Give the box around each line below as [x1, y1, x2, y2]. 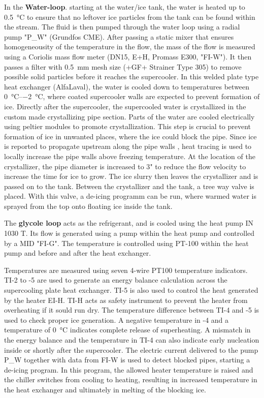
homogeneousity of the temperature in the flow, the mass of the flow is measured [4, 41, 255, 52]
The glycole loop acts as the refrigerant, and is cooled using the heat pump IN [4, 218, 253, 228]
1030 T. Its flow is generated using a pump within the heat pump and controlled [4, 228, 255, 238]
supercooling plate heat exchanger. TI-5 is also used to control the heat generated [4, 285, 258, 295]
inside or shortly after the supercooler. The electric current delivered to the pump [4, 344, 258, 355]
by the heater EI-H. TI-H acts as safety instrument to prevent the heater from [4, 294, 248, 305]
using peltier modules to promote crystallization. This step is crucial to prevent [4, 121, 251, 132]
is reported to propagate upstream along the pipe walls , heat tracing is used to [4, 141, 252, 151]
